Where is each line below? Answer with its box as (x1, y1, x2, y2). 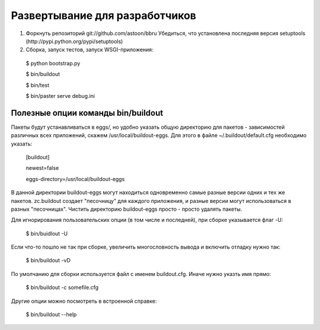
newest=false (25, 164, 59, 172)
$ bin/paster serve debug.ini (25, 92, 95, 99)
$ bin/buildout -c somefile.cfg (25, 284, 99, 291)
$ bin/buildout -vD (25, 257, 71, 264)
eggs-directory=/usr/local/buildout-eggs (25, 175, 125, 182)
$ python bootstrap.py (25, 59, 81, 66)
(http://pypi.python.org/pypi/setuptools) (25, 37, 123, 45)
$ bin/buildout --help (25, 311, 77, 318)
